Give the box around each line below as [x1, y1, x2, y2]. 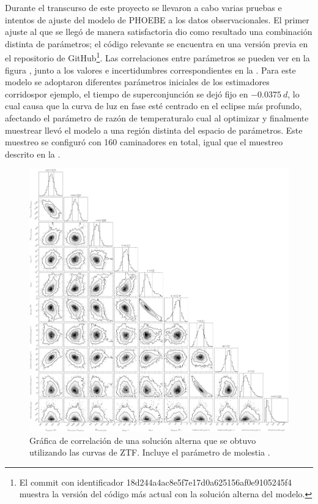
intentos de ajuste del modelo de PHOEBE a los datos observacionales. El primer [5, 13, 309, 26]
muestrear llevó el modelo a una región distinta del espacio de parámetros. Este [5, 123, 303, 136]
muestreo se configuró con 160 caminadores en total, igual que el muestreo [5, 136, 283, 148]
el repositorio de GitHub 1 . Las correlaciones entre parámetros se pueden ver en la [5, 50, 310, 64]
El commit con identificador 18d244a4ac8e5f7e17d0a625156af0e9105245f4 [19, 475, 292, 488]
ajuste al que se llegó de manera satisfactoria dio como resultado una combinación [5, 25, 312, 38]
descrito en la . [5, 147, 61, 160]
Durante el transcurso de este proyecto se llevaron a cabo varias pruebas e [5, 1, 282, 13]
